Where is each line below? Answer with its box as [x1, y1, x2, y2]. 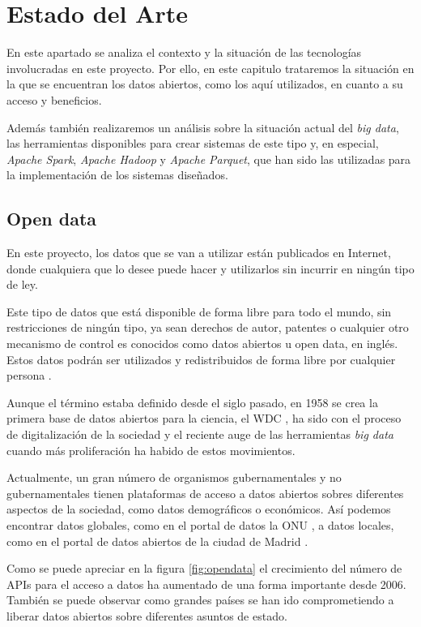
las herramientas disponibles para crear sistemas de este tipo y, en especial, [6, 135, 379, 152]
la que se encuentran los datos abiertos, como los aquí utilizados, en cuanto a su [6, 75, 403, 92]
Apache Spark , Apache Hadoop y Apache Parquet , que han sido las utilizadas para [6, 150, 411, 167]
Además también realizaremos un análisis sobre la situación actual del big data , [6, 118, 399, 135]
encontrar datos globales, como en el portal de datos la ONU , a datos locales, [6, 516, 394, 533]
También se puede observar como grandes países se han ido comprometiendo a [6, 591, 394, 608]
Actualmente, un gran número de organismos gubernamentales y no [6, 469, 342, 486]
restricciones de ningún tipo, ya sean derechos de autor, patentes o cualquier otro [6, 319, 409, 336]
